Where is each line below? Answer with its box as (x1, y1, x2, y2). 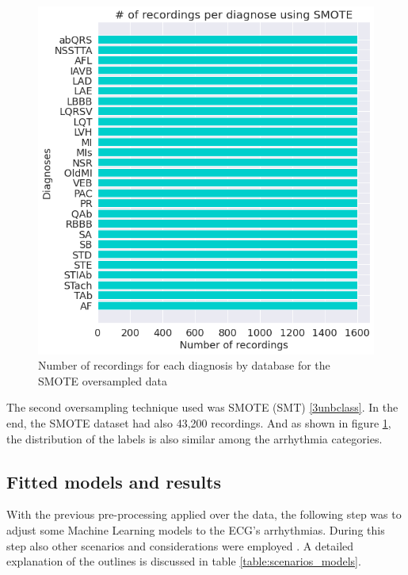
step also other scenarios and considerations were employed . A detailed (6, 537, 354, 554)
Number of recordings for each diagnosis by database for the (38, 357, 330, 374)
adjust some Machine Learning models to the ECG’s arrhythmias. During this (6, 522, 385, 539)
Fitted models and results (6, 469, 222, 493)
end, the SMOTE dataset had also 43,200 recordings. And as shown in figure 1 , (6, 415, 391, 431)
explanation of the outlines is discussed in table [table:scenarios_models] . (6, 553, 361, 569)
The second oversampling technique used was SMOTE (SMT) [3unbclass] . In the (6, 399, 398, 416)
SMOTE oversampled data (38, 372, 167, 389)
